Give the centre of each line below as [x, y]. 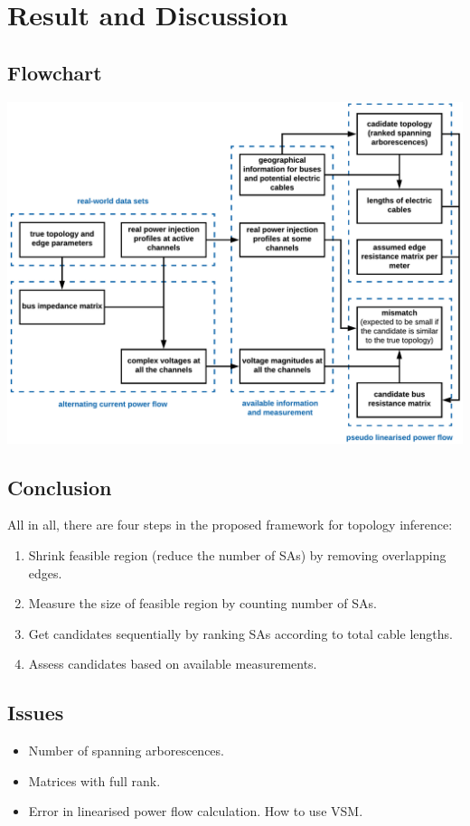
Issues [36, 713]
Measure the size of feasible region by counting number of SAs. [202, 603]
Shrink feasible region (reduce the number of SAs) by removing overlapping [237, 554]
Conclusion [60, 487]
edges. [45, 573]
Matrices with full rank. [94, 780]
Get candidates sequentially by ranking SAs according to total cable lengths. [240, 633]
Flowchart [55, 72]
